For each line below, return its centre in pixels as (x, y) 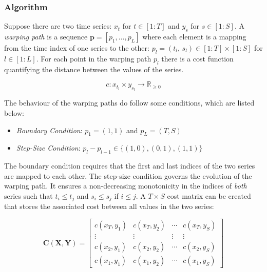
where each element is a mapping (194, 37)
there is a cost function (197, 58)
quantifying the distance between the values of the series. (94, 69)
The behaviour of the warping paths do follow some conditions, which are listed (129, 103)
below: (14, 113)
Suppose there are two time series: (58, 26)
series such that (28, 195)
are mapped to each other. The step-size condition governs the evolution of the (128, 175)
